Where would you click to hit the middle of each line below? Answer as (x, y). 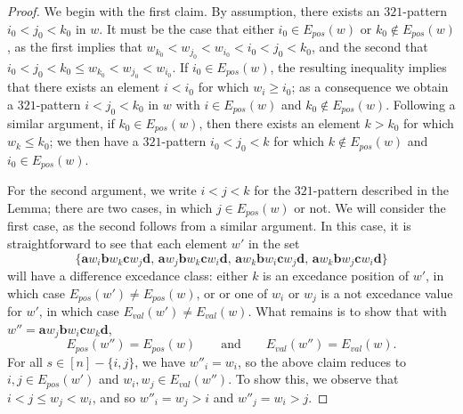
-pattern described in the (381, 190)
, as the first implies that (75, 47)
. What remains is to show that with (347, 311)
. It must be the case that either (187, 28)
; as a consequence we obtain (370, 87)
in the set (274, 243)
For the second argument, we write (102, 190)
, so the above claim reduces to (322, 361)
